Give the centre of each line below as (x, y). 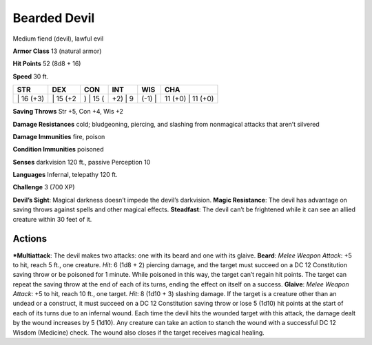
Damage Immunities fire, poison (59, 136)
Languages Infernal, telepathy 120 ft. (65, 175)
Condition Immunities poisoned (58, 149)
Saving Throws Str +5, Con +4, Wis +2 (68, 112)
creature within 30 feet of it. (52, 219)
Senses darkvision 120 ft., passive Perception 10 (82, 162)
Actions (30, 239)
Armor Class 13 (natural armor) (57, 51)
